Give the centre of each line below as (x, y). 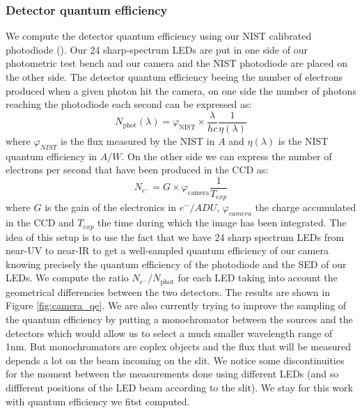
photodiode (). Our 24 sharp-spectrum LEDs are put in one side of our (157, 49)
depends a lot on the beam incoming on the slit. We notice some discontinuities (175, 360)
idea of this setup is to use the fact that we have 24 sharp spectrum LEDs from (175, 236)
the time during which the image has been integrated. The (222, 223)
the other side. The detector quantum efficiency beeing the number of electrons (174, 77)
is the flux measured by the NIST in (138, 140)
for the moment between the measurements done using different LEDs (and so (172, 374)
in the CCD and (40, 223)
